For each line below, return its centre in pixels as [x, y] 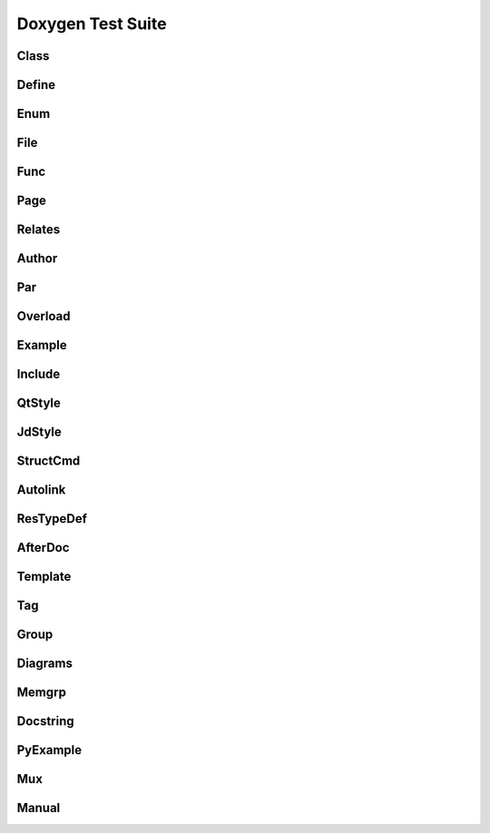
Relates [39, 230]
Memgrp [42, 693]
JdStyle [39, 432]
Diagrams [44, 664]
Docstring [45, 721]
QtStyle [39, 403]
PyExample [49, 750]
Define [36, 85]
